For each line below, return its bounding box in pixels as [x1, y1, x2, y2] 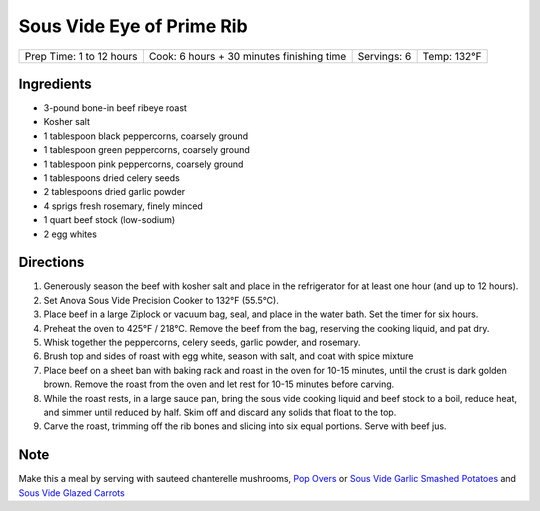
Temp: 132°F [422, 49, 482, 63]
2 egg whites [43, 228, 97, 240]
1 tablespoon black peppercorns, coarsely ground [43, 130, 249, 142]
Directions [18, 254, 85, 271]
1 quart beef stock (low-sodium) [43, 214, 176, 226]
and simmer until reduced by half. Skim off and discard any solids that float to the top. [43, 406, 397, 418]
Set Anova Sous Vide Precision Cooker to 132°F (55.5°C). [43, 294, 279, 306]
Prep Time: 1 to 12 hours [24, 49, 138, 63]
